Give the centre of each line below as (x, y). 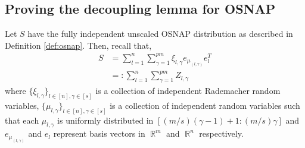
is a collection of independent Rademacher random (188, 90)
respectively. (221, 133)
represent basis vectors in (99, 133)
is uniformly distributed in (105, 120)
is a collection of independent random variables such (205, 105)
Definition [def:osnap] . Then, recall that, (78, 45)
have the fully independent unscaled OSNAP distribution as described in (160, 34)
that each (22, 120)
